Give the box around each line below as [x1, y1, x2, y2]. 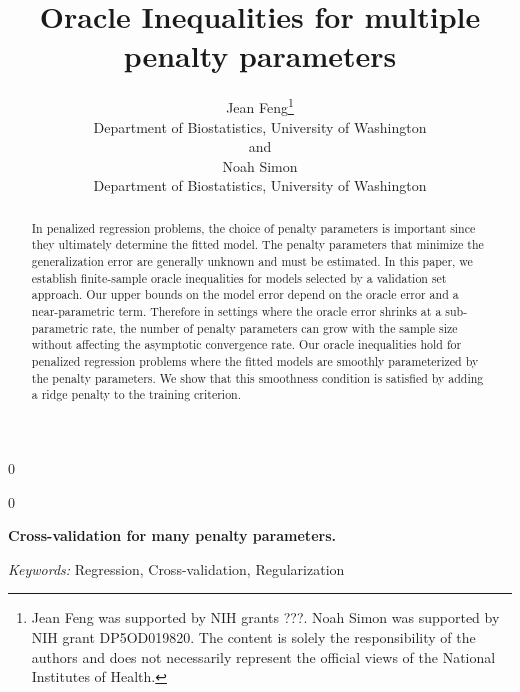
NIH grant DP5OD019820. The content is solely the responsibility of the [31, 626, 476, 647]
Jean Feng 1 [226, 94, 294, 117]
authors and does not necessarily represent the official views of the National [31, 646, 496, 667]
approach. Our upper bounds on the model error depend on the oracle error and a [31, 286, 459, 303]
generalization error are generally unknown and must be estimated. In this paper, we [31, 253, 473, 270]
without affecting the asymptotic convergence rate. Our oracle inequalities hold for [31, 336, 462, 353]
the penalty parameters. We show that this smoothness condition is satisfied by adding [31, 369, 484, 386]
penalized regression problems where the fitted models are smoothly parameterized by [31, 352, 479, 369]
